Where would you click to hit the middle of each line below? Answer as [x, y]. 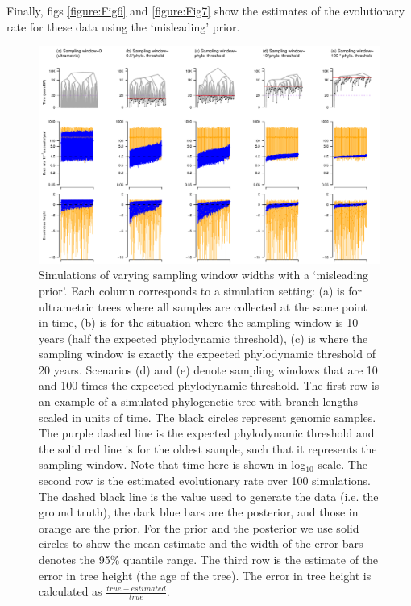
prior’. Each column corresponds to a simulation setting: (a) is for [200, 290]
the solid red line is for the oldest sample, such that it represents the [208, 448]
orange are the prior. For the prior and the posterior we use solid [199, 527]
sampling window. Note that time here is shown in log [172, 464]
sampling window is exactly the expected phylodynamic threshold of [207, 354]
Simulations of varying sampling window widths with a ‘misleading [204, 275]
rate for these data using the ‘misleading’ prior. [123, 26]
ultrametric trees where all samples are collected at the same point [203, 306]
